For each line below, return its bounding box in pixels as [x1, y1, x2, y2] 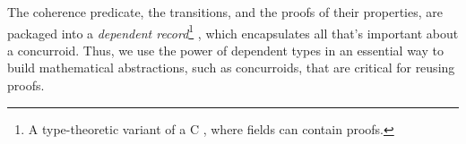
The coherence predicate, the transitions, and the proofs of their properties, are [7, 3, 443, 21]
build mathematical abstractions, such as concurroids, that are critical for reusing [7, 58, 455, 77]
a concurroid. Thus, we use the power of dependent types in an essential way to [7, 40, 444, 59]
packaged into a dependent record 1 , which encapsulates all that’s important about [7, 21, 459, 42]
